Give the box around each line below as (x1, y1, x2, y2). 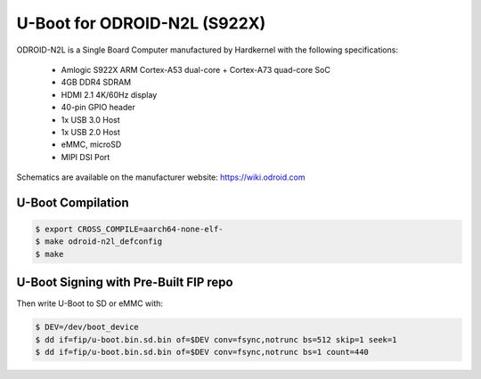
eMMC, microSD (61, 139, 122, 150)
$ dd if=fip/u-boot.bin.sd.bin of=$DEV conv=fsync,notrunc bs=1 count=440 (35, 347, 370, 358)
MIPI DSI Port (61, 151, 110, 162)
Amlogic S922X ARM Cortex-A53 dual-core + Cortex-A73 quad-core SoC (61, 64, 331, 75)
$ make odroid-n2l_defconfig (35, 237, 163, 246)
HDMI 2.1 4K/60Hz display (61, 89, 158, 100)
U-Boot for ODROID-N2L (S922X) (16, 13, 266, 33)
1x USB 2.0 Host (61, 126, 120, 137)
